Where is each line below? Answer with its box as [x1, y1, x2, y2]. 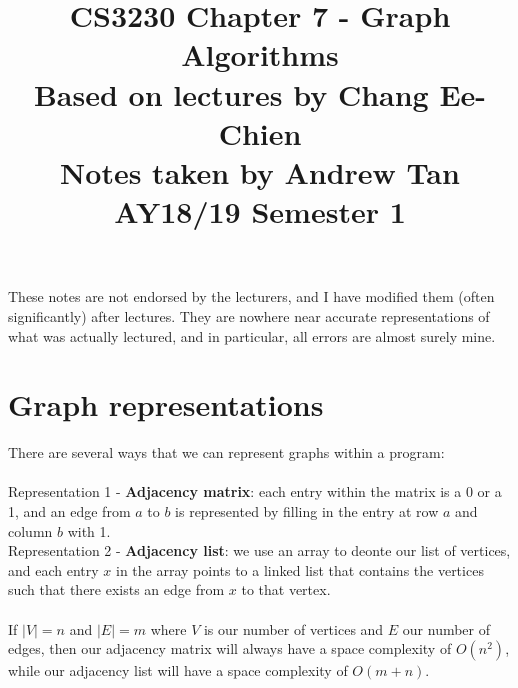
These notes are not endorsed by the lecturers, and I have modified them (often [8, 286, 495, 307]
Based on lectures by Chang [33, 73, 429, 114]
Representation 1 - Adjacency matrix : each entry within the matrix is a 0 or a [8, 481, 502, 502]
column [8, 520, 53, 541]
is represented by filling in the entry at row [175, 501, 439, 521]
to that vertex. [241, 579, 331, 600]
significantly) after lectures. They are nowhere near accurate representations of [8, 305, 490, 326]
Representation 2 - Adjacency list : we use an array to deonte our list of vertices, [8, 540, 511, 561]
